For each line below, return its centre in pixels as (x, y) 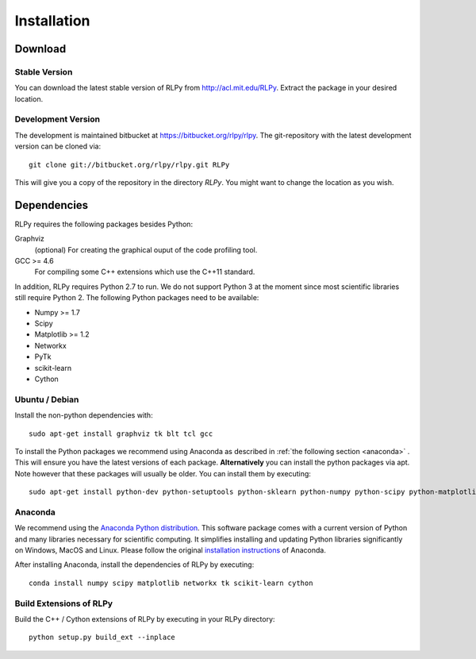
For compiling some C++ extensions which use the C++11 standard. (145, 272)
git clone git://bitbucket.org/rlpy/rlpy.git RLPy (129, 164)
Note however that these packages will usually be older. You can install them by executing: (163, 473)
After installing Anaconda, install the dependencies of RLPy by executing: (134, 565)
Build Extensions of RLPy (64, 603)
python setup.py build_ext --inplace (102, 638)
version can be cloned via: (58, 146)
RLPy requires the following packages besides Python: (104, 224)
